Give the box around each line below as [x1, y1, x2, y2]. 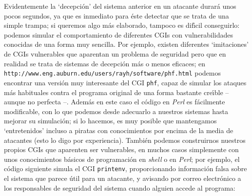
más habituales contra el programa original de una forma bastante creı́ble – [4, 87, 229, 97]
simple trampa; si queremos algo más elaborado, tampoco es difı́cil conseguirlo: [4, 20, 240, 30]
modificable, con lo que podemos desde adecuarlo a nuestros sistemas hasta [4, 106, 228, 116]
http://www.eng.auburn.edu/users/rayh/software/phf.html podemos [4, 68, 221, 78]
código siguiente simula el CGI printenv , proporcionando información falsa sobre [4, 163, 247, 174]
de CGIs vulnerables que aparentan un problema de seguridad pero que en [4, 48, 226, 59]
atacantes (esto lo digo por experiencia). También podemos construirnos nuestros [4, 135, 246, 145]
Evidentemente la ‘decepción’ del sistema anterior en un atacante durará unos [4, 1, 236, 11]
